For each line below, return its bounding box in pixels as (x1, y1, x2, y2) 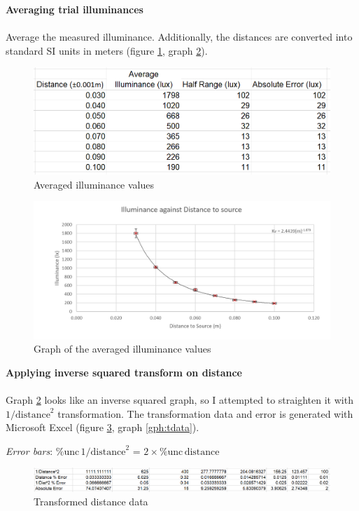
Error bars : (6, 443, 53, 458)
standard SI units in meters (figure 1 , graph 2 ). (6, 43, 208, 57)
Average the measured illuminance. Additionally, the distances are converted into (6, 29, 353, 44)
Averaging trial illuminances (6, 2, 143, 16)
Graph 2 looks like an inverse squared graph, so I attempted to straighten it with (6, 393, 353, 407)
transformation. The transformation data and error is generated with (57, 406, 353, 421)
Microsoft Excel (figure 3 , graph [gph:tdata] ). (6, 420, 199, 435)
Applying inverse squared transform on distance (6, 364, 243, 379)
